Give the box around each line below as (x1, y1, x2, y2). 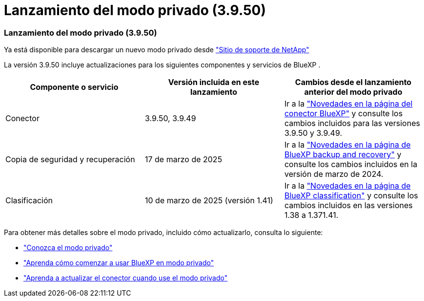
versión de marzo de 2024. (284, 169, 384, 179)
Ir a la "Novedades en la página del (284, 99, 413, 109)
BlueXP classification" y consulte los (284, 191, 418, 201)
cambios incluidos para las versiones (284, 118, 420, 129)
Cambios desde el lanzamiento (295, 77, 412, 87)
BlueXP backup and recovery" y (284, 150, 402, 160)
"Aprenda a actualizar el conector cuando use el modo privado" (23, 274, 228, 282)
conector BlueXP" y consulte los (284, 108, 403, 119)
